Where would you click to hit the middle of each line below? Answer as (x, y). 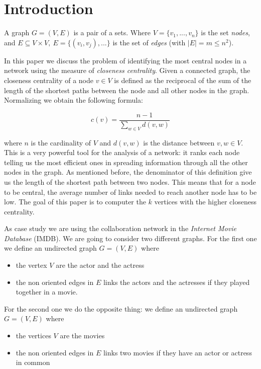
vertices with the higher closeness (205, 202)
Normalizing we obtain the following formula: (74, 100)
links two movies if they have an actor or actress (177, 352)
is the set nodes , (225, 32)
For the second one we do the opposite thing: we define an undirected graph (121, 308)
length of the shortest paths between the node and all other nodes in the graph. (127, 90)
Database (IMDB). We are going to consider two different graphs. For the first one (130, 238)
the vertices (33, 336)
